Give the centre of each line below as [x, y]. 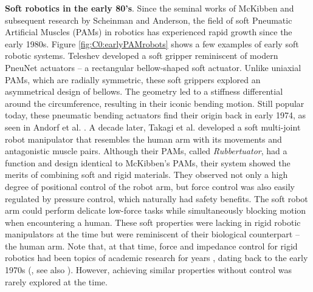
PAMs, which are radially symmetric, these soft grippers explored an [133, 79]
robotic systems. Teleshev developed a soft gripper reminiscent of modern [142, 56]
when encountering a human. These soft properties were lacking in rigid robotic [153, 222]
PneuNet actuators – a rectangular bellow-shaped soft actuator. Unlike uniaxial [153, 67]
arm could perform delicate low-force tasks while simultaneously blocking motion [156, 210]
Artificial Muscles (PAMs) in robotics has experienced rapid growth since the [149, 32]
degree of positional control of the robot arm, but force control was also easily [150, 186]
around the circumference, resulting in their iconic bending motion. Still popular [155, 103]
